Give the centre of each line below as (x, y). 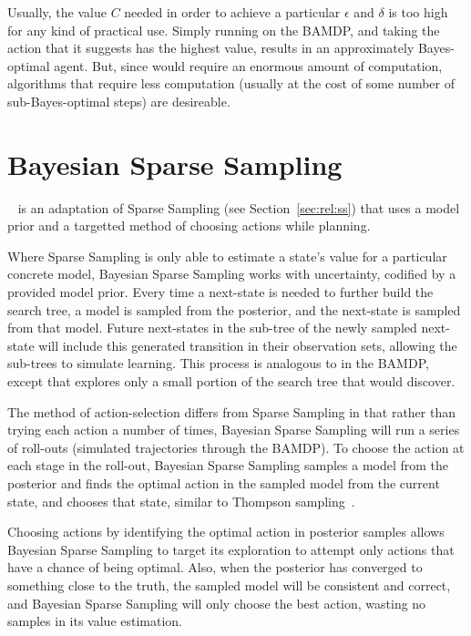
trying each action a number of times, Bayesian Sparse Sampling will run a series (234, 430)
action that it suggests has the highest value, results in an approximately (211, 48)
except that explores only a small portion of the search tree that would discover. (231, 381)
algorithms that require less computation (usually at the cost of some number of (231, 83)
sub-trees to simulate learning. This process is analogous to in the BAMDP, (218, 363)
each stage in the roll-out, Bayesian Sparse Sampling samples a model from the (228, 465)
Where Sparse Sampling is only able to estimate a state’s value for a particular (227, 256)
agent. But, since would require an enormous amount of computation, (248, 65)
